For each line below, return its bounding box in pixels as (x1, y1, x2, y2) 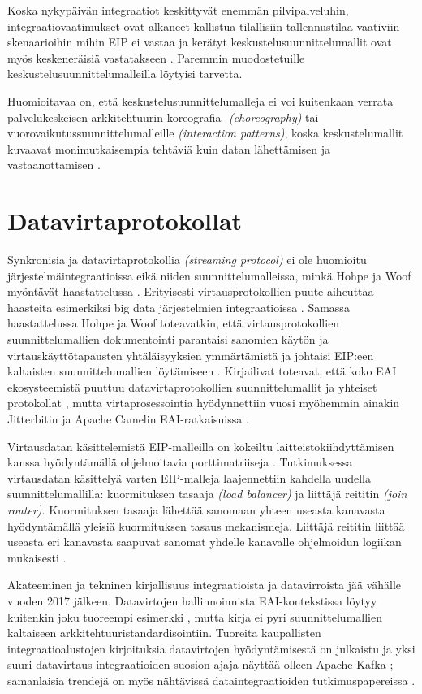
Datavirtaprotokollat (7, 204, 243, 237)
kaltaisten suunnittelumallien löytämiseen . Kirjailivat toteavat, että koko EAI (7, 362, 397, 380)
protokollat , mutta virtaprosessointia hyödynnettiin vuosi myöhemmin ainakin (7, 394, 400, 411)
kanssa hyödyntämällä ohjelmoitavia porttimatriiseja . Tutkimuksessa (7, 453, 353, 471)
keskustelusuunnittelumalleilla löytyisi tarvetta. (7, 65, 243, 82)
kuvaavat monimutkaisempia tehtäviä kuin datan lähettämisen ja (7, 140, 331, 157)
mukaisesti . (7, 549, 67, 566)
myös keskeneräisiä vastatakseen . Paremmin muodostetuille (7, 49, 305, 66)
